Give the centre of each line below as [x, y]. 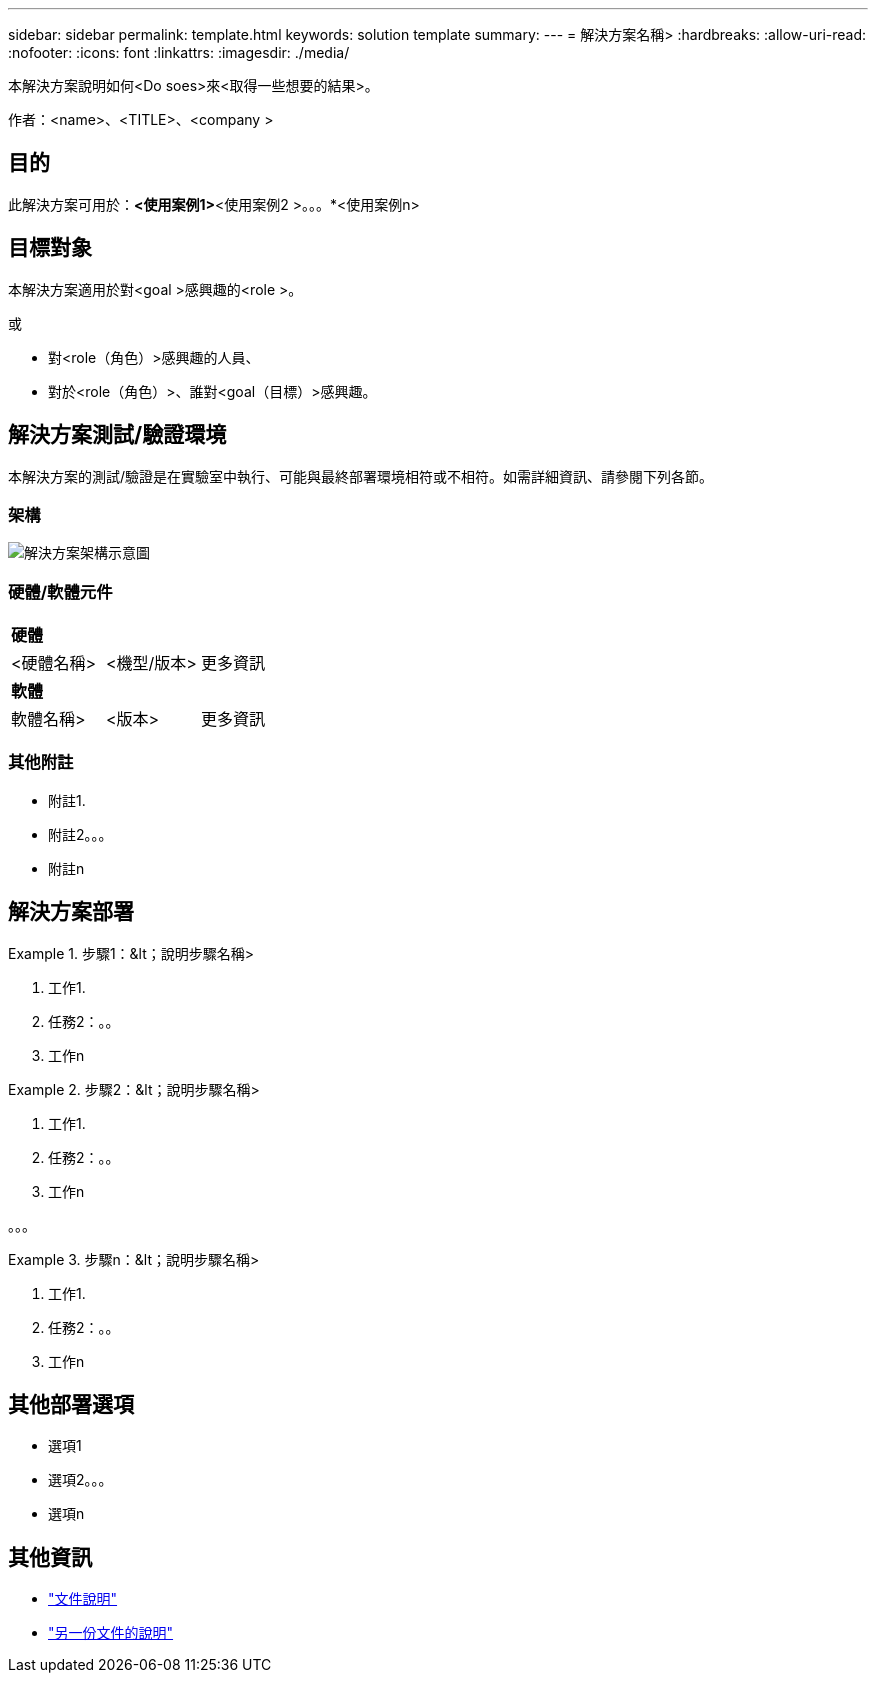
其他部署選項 [71, 1405]
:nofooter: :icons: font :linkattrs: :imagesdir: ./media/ [179, 52]
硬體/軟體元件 [60, 591]
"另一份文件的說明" [111, 1633]
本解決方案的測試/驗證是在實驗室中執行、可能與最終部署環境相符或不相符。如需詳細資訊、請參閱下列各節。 [361, 476]
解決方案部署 [71, 912]
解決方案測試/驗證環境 [117, 435]
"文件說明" [83, 1599]
